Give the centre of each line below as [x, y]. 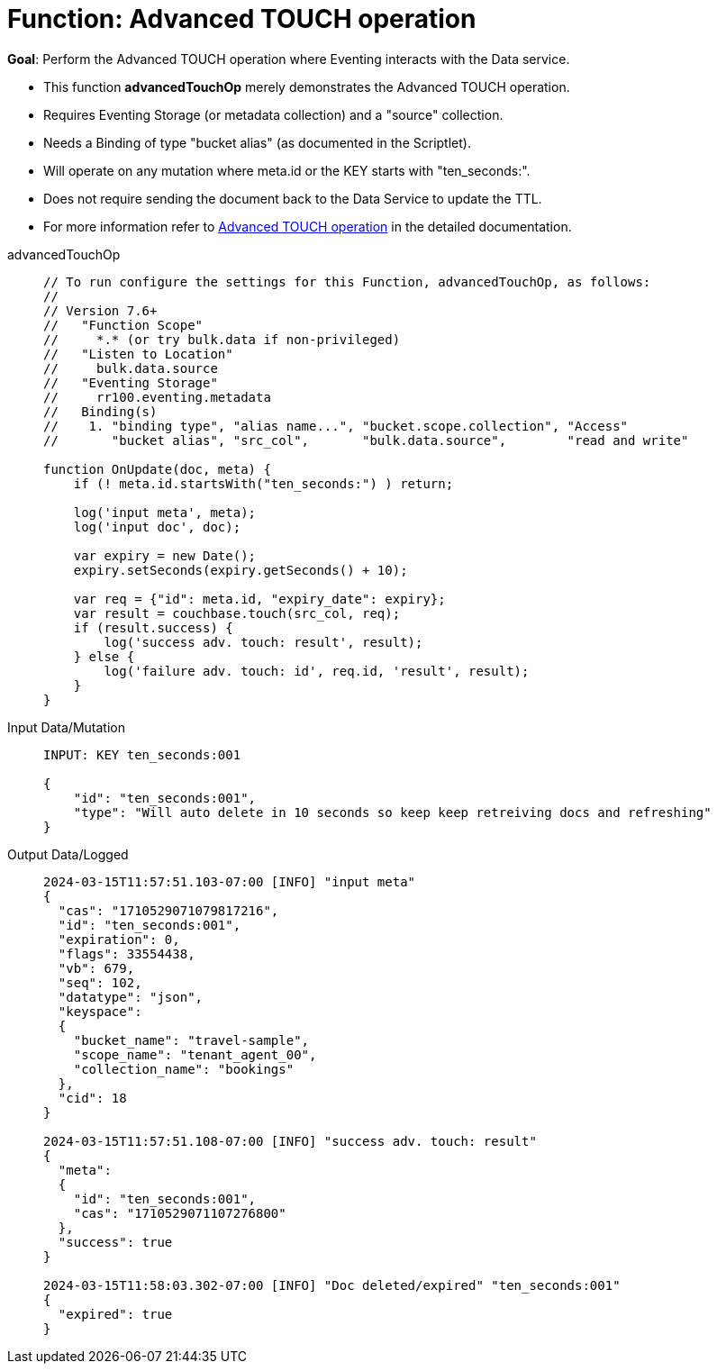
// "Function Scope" [123, 325]
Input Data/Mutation [66, 727]
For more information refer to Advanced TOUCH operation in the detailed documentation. [308, 226]
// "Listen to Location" [138, 354]
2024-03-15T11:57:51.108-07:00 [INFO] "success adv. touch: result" [290, 1141]
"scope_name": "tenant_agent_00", [195, 1054]
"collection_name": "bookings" [184, 1069]
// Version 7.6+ [100, 310]
